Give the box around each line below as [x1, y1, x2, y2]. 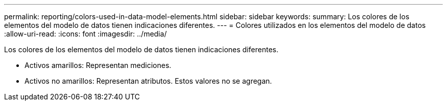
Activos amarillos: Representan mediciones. [24, 61, 171, 69]
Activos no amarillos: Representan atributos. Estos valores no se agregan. [24, 77, 272, 85]
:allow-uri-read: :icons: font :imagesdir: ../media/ [4, 29, 167, 38]
